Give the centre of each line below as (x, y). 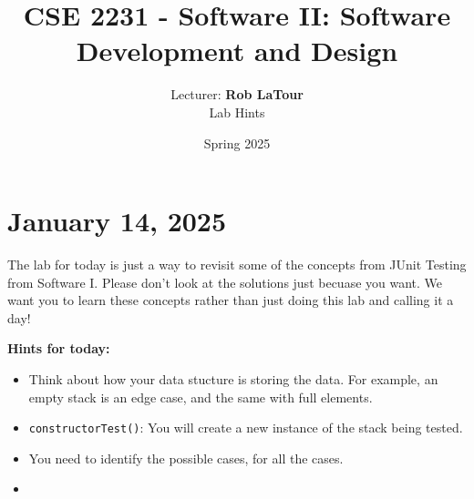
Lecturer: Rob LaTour (237, 94)
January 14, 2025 (117, 221)
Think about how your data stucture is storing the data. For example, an (233, 379)
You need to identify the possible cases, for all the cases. (186, 458)
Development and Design (237, 51)
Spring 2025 (237, 143)
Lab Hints (237, 112)
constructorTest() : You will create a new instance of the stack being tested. (246, 428)
